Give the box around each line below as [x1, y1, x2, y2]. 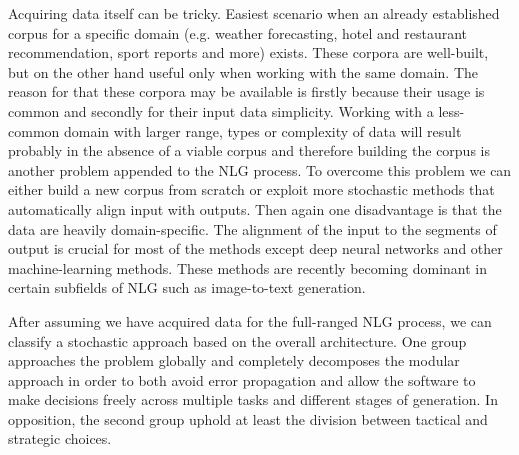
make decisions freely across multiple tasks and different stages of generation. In [8, 389, 498, 410]
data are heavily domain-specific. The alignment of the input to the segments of [8, 218, 497, 239]
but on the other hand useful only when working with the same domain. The [8, 61, 479, 82]
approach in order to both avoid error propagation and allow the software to [8, 369, 476, 390]
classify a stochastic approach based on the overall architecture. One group [8, 330, 467, 351]
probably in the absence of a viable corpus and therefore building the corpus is [8, 140, 490, 161]
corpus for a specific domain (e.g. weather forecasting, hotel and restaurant [8, 22, 468, 43]
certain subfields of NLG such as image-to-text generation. [8, 277, 366, 298]
